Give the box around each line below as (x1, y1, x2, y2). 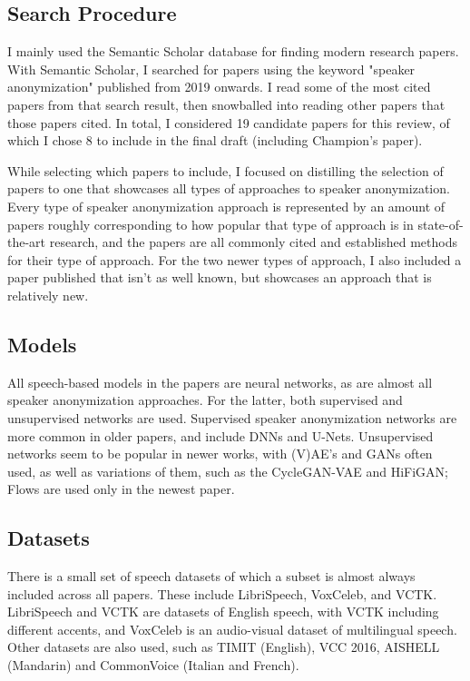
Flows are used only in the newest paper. (7, 479, 235, 498)
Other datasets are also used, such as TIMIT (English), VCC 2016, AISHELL (7, 637, 440, 656)
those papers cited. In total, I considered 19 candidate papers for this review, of (7, 113, 450, 132)
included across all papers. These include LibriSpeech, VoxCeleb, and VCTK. (7, 584, 437, 603)
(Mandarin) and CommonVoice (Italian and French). (7, 656, 299, 675)
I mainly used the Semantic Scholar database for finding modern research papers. (7, 42, 459, 61)
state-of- (417, 214, 464, 233)
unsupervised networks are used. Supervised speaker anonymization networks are (7, 408, 457, 427)
